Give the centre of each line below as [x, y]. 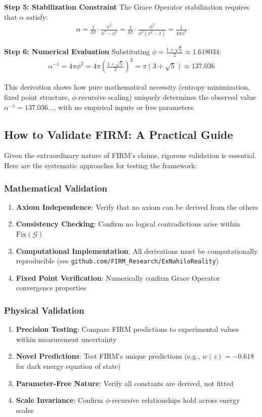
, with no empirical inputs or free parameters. [124, 107]
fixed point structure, [37, 97]
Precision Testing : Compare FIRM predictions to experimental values [127, 329]
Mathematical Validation [56, 188]
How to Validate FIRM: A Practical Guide [119, 134]
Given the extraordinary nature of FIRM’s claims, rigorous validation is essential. [130, 155]
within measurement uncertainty [66, 339]
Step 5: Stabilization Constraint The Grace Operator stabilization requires [127, 7]
